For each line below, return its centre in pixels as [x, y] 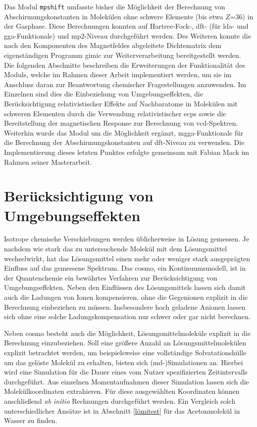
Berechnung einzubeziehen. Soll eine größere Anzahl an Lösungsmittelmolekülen [125, 343]
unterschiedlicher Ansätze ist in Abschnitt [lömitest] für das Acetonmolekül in [122, 410]
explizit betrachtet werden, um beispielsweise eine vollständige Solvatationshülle [125, 352]
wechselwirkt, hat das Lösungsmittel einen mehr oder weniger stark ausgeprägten [127, 258]
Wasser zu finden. [31, 420]
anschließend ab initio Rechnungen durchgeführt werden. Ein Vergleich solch [120, 401]
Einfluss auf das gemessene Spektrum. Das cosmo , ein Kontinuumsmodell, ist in [125, 268]
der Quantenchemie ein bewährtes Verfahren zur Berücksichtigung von [111, 277]
